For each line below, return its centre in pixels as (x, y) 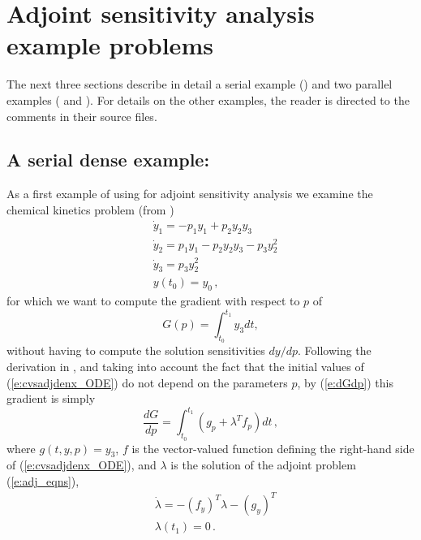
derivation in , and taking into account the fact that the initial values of (185, 367)
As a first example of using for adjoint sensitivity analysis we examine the (190, 194)
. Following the (334, 350)
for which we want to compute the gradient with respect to (153, 301)
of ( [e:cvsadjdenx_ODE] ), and (82, 465)
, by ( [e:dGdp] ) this (345, 382)
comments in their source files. (82, 116)
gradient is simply (51, 398)
